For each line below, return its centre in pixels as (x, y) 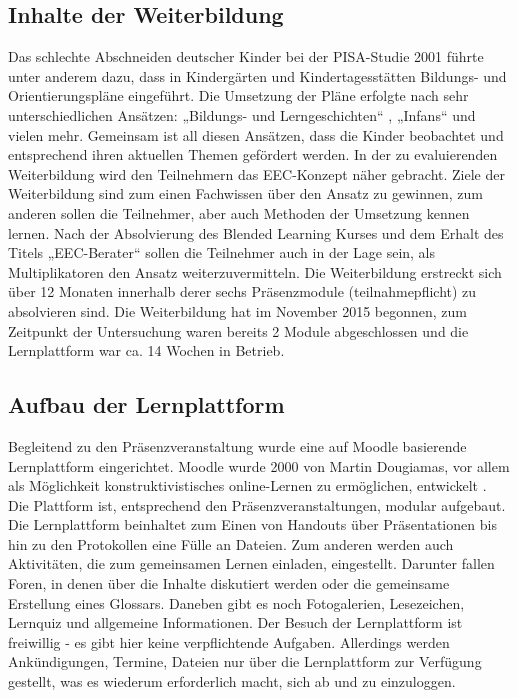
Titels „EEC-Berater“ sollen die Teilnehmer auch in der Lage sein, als (222, 252)
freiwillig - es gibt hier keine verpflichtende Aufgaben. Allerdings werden (229, 641)
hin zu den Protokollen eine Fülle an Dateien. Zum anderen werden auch (231, 543)
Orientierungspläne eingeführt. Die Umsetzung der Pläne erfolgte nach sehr (238, 95)
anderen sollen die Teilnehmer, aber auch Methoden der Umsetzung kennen (239, 212)
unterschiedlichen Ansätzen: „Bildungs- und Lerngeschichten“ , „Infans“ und (242, 114)
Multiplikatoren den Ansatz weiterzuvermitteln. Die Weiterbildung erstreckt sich (255, 271)
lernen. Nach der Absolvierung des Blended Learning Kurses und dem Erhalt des (256, 232)
